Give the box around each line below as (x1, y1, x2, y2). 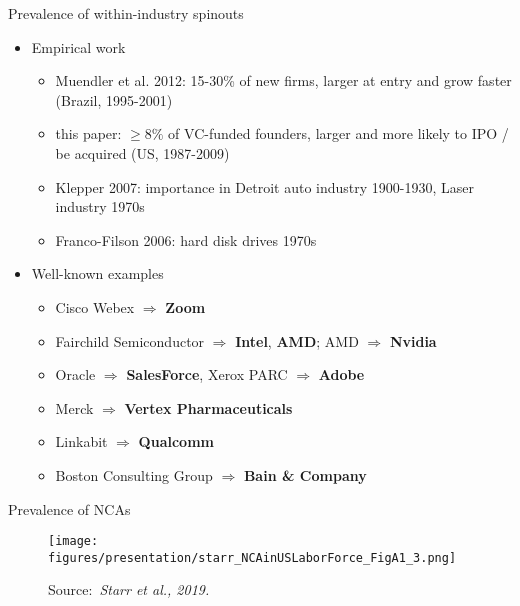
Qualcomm (138, 431, 214, 452)
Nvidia (389, 330, 437, 351)
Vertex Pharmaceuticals (124, 397, 293, 418)
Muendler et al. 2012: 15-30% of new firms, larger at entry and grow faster (55, 70, 512, 91)
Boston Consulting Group (55, 464, 213, 485)
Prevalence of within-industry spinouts (8, 3, 244, 23)
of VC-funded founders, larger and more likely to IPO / (168, 123, 509, 144)
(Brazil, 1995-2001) (55, 89, 173, 110)
